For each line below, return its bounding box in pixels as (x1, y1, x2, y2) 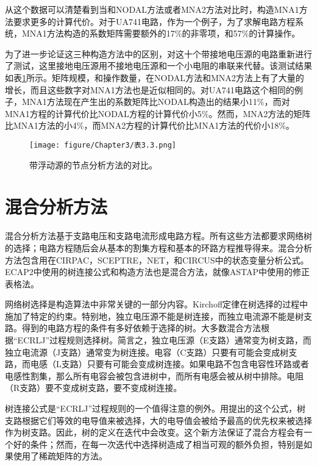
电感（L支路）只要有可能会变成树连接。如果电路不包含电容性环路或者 (30, 357, 309, 370)
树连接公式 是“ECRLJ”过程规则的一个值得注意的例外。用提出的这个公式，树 (5, 402, 306, 415)
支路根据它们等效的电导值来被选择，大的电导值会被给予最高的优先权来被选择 (5, 414, 312, 426)
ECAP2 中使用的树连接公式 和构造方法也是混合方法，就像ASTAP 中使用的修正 (5, 265, 310, 278)
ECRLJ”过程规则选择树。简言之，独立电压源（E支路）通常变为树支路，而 (17, 334, 312, 346)
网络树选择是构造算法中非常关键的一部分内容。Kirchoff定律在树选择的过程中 (5, 298, 308, 310)
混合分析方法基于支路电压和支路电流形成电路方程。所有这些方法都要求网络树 (5, 229, 312, 242)
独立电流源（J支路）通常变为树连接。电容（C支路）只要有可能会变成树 (5, 345, 289, 358)
